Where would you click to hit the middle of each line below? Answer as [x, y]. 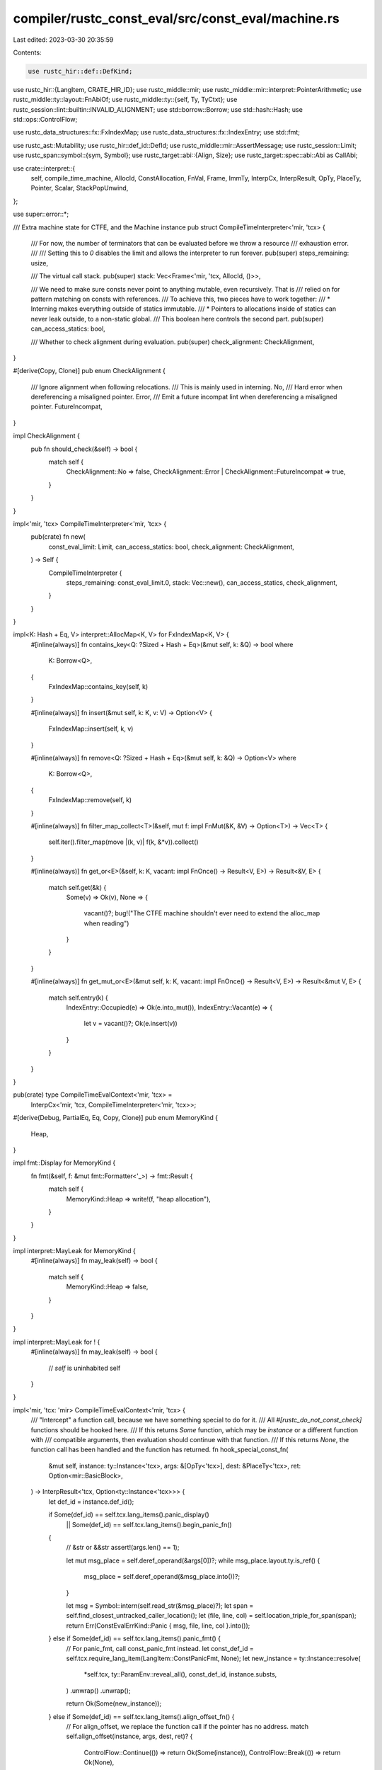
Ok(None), [99, 1762]
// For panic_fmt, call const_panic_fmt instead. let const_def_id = [160, 1648]
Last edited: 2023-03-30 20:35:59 [63, 40]
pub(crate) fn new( [58, 537]
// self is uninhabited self [85, 1368]
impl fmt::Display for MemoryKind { [64, 1163]
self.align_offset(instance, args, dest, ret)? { [129, 1736]
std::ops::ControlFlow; [45, 120]
